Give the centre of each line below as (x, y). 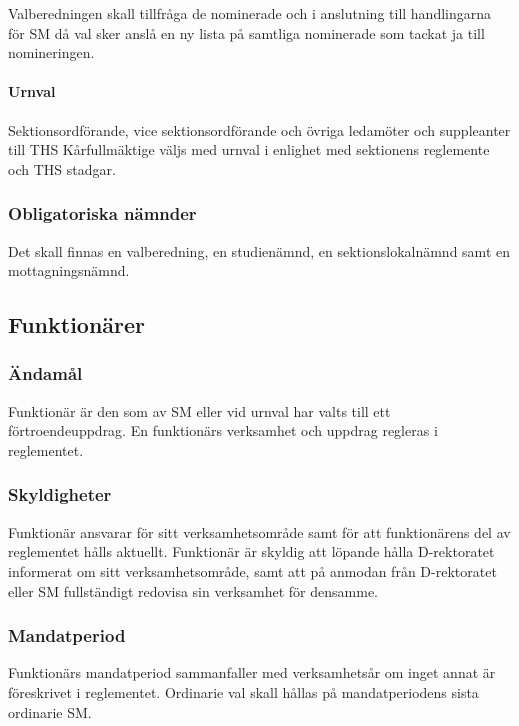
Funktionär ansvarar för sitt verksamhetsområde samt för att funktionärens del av (259, 531)
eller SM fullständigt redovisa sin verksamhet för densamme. (193, 590)
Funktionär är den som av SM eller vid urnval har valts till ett (199, 410)
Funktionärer (77, 324)
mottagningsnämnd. (69, 270)
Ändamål (45, 373)
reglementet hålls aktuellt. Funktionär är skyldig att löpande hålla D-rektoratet (251, 551)
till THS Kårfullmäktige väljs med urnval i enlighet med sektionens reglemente (249, 149)
